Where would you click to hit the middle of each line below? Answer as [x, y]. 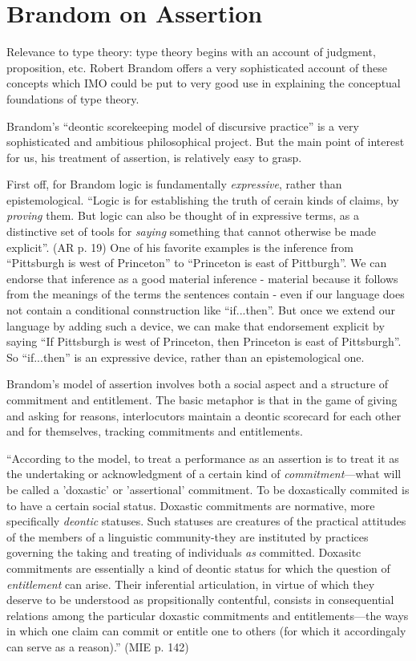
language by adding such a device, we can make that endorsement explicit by [196, 325]
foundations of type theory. [73, 98]
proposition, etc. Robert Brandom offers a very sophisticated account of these [197, 67]
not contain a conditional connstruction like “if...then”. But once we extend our [201, 310]
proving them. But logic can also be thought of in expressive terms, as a [183, 215]
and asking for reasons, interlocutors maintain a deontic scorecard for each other [204, 415]
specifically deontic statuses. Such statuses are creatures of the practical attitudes [206, 521]
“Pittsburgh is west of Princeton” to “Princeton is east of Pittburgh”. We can [197, 263]
